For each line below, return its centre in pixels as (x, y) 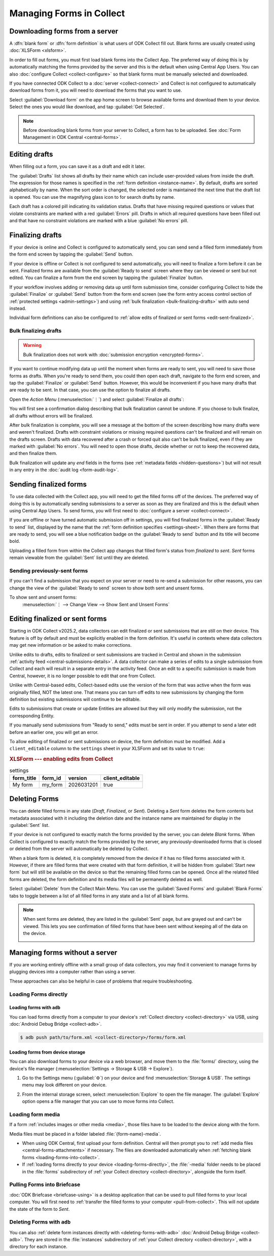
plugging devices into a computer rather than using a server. (73, 972)
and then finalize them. (33, 453)
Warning (32, 345)
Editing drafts (31, 154)
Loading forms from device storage (47, 1052)
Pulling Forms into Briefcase (45, 1184)
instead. (18, 308)
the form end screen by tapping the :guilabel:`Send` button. (71, 254)
